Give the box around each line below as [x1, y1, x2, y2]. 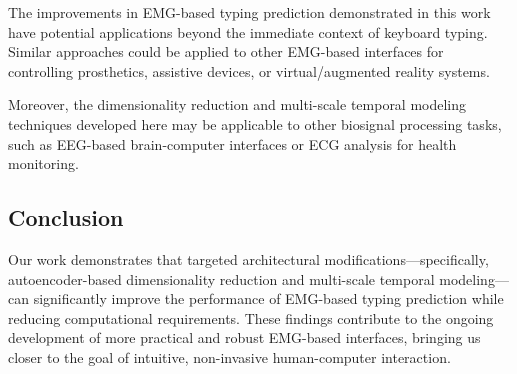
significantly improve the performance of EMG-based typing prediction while [33, 288, 504, 309]
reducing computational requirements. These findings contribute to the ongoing [8, 307, 494, 328]
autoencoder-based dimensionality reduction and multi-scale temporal [8, 268, 435, 289]
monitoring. [8, 153, 79, 174]
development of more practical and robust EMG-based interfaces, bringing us [8, 327, 481, 348]
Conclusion [8, 202, 124, 233]
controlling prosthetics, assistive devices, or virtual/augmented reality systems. [8, 60, 490, 81]
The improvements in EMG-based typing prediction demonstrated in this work [8, 2, 491, 22]
